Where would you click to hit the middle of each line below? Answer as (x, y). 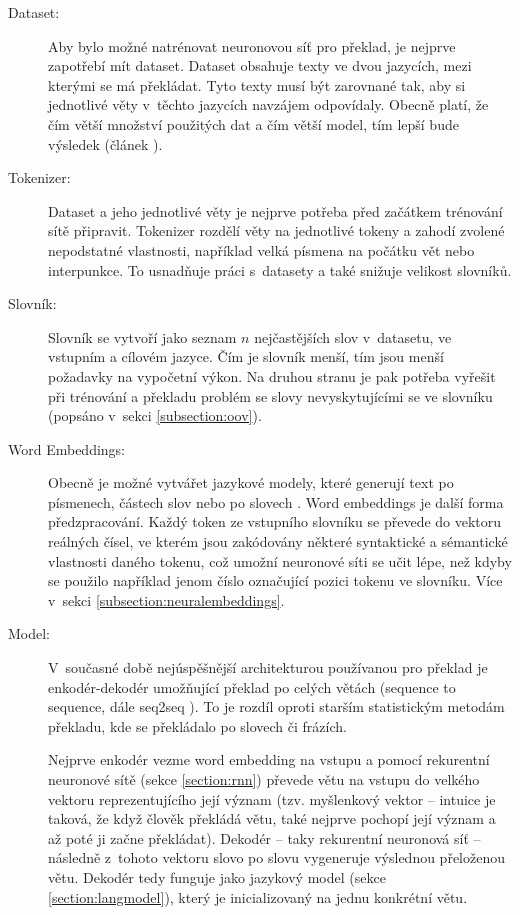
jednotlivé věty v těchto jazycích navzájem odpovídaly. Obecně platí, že (268, 104)
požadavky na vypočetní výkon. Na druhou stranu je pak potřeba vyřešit (272, 375)
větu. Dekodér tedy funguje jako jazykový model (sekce (217, 876)
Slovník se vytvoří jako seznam (142, 336)
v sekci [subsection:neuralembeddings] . (166, 599)
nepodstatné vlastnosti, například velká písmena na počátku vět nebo (261, 249)
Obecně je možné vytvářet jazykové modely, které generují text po (251, 482)
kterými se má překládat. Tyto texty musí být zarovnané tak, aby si (257, 84)
